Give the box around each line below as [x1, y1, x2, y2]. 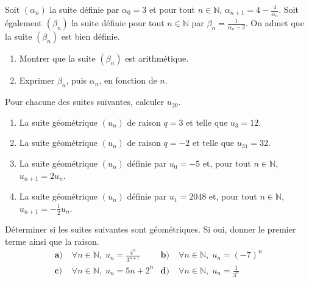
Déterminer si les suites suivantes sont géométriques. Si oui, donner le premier [5, 223, 296, 236]
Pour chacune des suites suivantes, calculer [5, 95, 165, 108]
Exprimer [19, 74, 55, 87]
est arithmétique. [125, 52, 189, 65]
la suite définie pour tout [71, 16, 165, 29]
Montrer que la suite [19, 52, 96, 65]
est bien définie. [61, 30, 120, 43]
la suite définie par [49, 3, 119, 15]
